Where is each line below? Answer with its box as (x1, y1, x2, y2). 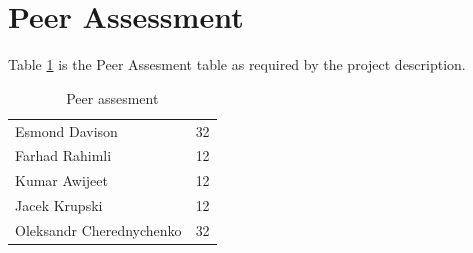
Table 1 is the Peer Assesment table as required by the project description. (8, 54, 466, 75)
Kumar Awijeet (15, 170, 108, 191)
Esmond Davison (15, 120, 118, 141)
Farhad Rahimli (15, 145, 112, 166)
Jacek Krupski (15, 195, 103, 216)
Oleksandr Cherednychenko (15, 219, 182, 240)
